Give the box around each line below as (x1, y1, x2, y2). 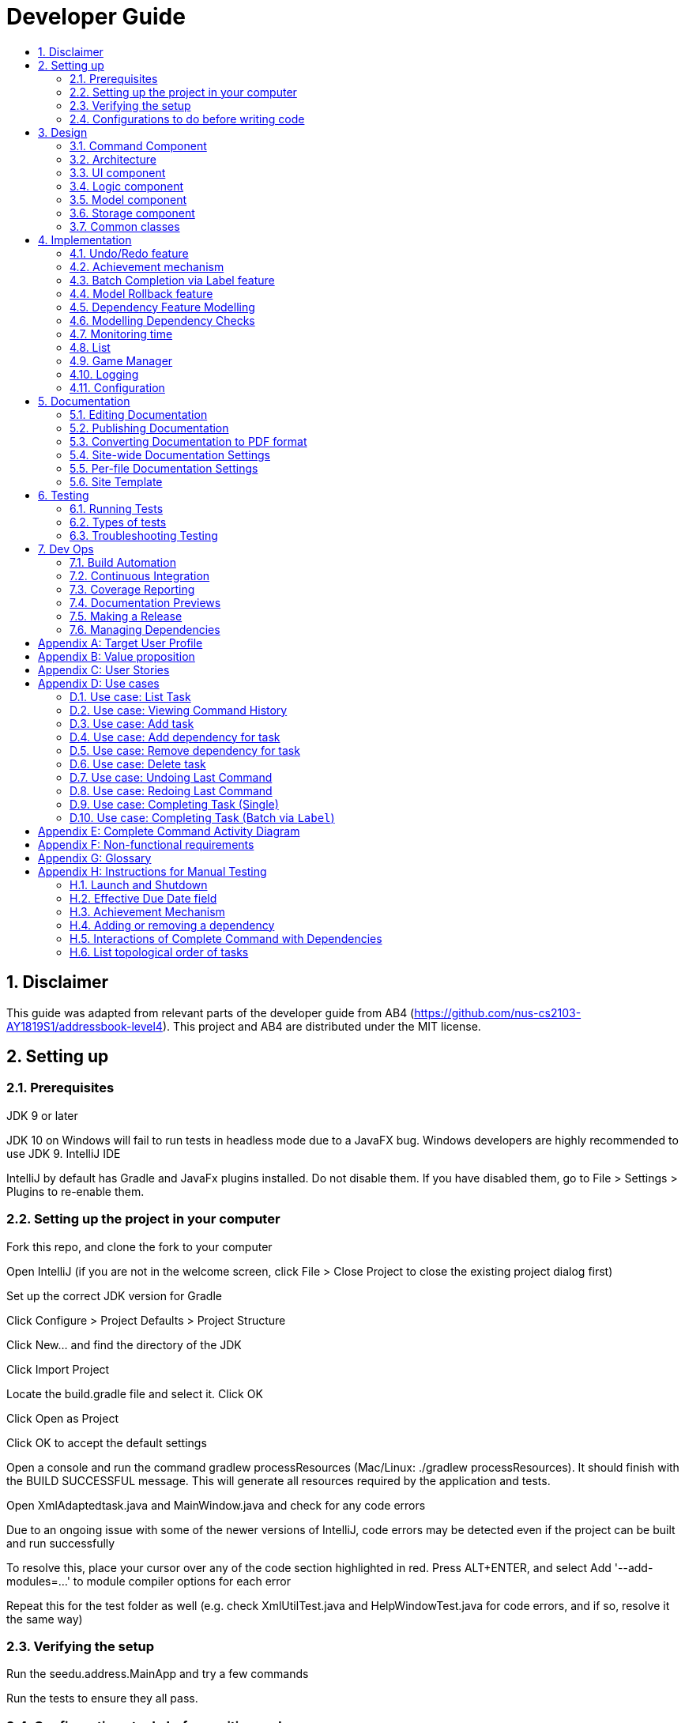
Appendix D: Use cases (38, 676, 160, 690)
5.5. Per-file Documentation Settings (70, 461, 258, 475)
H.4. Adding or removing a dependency (70, 918, 275, 932)
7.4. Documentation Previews (70, 595, 221, 609)
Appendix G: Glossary (38, 850, 152, 865)
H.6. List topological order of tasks (70, 944, 249, 959)
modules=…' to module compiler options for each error (6, 1574, 291, 1588)
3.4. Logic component (70, 179, 184, 193)
